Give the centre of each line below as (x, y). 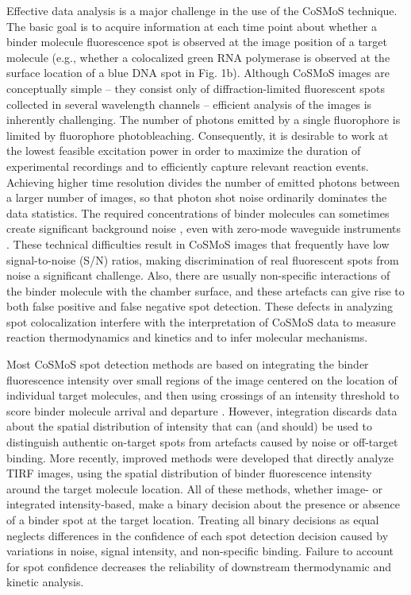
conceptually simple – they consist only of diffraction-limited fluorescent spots (196, 88)
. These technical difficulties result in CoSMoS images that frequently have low (198, 243)
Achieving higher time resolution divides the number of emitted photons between (203, 182)
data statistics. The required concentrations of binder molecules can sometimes (198, 212)
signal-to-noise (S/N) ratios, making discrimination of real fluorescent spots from (203, 259)
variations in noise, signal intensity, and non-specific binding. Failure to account (200, 551)
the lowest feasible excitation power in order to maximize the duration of (184, 151)
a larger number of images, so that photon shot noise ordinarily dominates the (197, 197)
